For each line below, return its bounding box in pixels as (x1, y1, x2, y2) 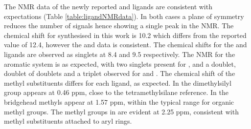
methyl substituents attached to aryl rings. (4, 116, 132, 126)
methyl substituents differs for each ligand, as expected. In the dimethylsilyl (4, 77, 231, 88)
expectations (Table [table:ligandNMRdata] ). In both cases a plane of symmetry (4, 11, 244, 21)
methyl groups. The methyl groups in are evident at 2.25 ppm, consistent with (4, 106, 239, 116)
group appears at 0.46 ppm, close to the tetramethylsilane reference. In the (4, 87, 228, 97)
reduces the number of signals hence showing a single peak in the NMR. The (4, 20, 234, 31)
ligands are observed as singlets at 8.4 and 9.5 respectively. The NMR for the (4, 49, 235, 59)
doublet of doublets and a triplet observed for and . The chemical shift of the (4, 68, 235, 78)
